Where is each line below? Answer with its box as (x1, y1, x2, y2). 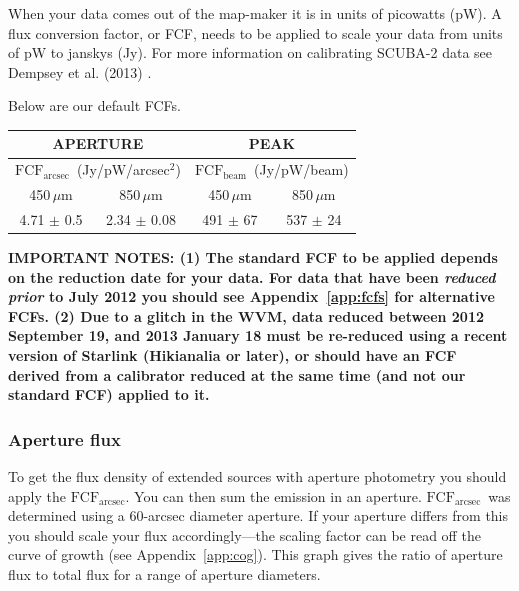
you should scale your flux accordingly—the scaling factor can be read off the (8, 524, 481, 545)
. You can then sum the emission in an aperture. (125, 485, 422, 506)
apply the (8, 485, 66, 506)
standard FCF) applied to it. (8, 384, 210, 405)
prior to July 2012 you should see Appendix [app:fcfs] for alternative (8, 286, 495, 307)
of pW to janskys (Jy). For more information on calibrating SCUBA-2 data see (8, 42, 492, 63)
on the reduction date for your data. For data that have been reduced (8, 266, 496, 287)
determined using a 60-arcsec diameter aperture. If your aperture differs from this (8, 505, 509, 526)
